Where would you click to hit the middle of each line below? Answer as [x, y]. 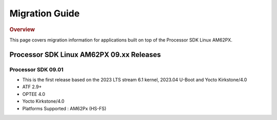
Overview [22, 29]
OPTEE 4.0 [34, 94]
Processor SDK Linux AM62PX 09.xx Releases [85, 55]
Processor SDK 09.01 [36, 69]
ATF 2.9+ [32, 87]
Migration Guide [45, 13]
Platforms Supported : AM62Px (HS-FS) [64, 108]
